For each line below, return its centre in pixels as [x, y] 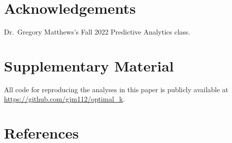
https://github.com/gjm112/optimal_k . [65, 99]
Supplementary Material [89, 65]
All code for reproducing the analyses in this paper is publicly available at [116, 89]
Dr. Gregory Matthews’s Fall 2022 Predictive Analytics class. [97, 32]
